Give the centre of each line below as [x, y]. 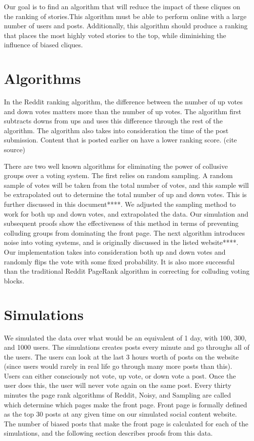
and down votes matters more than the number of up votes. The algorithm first [123, 111]
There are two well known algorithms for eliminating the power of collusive [116, 166]
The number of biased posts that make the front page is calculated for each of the [126, 423]
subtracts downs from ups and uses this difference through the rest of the [113, 121]
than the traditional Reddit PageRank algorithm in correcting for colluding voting [127, 271]
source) [15, 150]
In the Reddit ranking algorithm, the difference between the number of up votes [123, 102]
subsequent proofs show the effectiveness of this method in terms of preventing [121, 223]
